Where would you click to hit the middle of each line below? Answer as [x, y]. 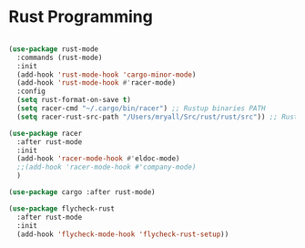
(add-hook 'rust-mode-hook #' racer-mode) [97, 83]
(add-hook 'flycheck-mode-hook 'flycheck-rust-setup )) [123, 234]
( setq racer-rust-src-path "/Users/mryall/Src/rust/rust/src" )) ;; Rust [158, 117]
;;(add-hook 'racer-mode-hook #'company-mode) [107, 167]
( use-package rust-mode [54, 49]
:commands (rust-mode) [60, 57]
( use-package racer [46, 133]
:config [31, 92]
